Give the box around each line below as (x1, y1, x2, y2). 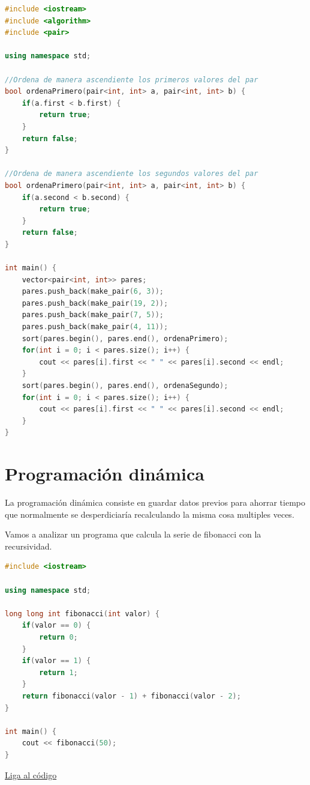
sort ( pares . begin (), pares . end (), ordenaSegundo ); (22, 381, 228, 390)
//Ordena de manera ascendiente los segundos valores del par (5, 169, 258, 178)
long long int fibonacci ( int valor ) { (5, 609, 159, 618)
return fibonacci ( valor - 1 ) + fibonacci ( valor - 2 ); (22, 692, 241, 700)
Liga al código (5, 768, 57, 781)
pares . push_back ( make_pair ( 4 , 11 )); (22, 323, 168, 332)
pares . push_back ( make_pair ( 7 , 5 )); (22, 311, 164, 320)
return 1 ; (39, 668, 78, 677)
